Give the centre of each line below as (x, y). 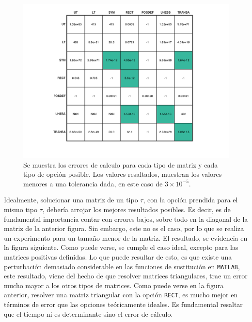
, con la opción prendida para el (190, 200)
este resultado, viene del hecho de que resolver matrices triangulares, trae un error (126, 276)
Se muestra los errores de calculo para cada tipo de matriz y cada (121, 164)
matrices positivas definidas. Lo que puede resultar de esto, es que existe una (118, 256)
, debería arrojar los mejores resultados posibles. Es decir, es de (136, 209)
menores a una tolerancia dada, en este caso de (93, 183)
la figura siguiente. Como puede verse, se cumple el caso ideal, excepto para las (121, 247)
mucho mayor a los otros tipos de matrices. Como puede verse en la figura (114, 285)
